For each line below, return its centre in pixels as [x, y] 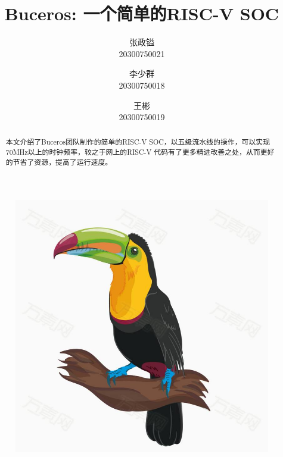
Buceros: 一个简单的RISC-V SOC [142, 13]
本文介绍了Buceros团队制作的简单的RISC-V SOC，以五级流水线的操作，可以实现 [138, 142]
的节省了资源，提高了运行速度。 [59, 162]
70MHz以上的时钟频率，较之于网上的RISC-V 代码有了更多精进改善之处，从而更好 [140, 152]
